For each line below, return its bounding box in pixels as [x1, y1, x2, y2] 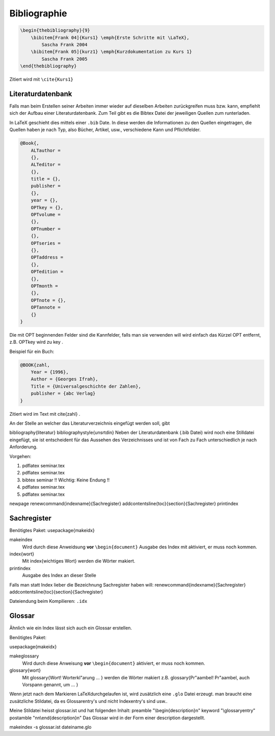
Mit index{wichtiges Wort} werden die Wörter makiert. [22, 558, 135, 564]
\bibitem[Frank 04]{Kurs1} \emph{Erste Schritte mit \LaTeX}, [31, 35, 189, 40]
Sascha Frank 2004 [41, 41, 88, 47]
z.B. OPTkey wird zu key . [9, 339, 64, 345]
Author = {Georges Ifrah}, [31, 376, 99, 382]
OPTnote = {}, [31, 297, 66, 303]
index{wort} [9, 551, 35, 557]
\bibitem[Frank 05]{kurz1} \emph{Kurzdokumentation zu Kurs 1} [31, 49, 193, 55]
